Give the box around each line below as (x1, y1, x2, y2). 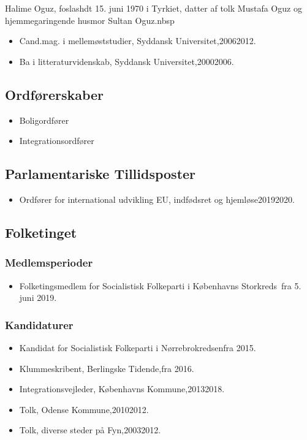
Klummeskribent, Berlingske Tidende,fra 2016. (19, 362, 194, 374)
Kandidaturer (5, 317, 74, 332)
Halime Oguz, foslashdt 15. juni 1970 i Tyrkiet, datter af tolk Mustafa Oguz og (5, 2, 302, 14)
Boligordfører (19, 113, 69, 126)
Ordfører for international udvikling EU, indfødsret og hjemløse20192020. (19, 192, 295, 205)
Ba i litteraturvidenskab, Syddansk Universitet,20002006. (19, 55, 234, 67)
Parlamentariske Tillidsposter (5, 164, 196, 183)
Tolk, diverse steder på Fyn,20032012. (19, 423, 161, 436)
